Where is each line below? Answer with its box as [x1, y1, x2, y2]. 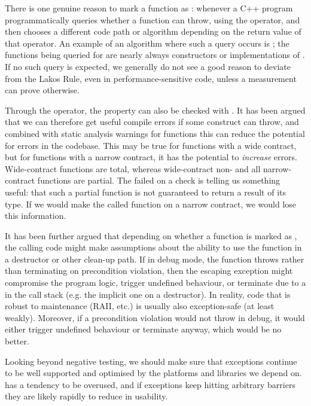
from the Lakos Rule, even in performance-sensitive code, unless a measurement [5, 72, 297, 84]
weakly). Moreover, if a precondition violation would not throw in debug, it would [5, 311, 305, 323]
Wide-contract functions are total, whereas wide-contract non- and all [5, 162, 261, 175]
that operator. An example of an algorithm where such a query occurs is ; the [5, 36, 289, 49]
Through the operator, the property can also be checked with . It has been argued [5, 103, 306, 116]
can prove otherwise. [5, 84, 80, 96]
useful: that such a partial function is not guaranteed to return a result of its [5, 185, 286, 198]
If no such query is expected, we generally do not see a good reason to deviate [5, 60, 291, 72]
